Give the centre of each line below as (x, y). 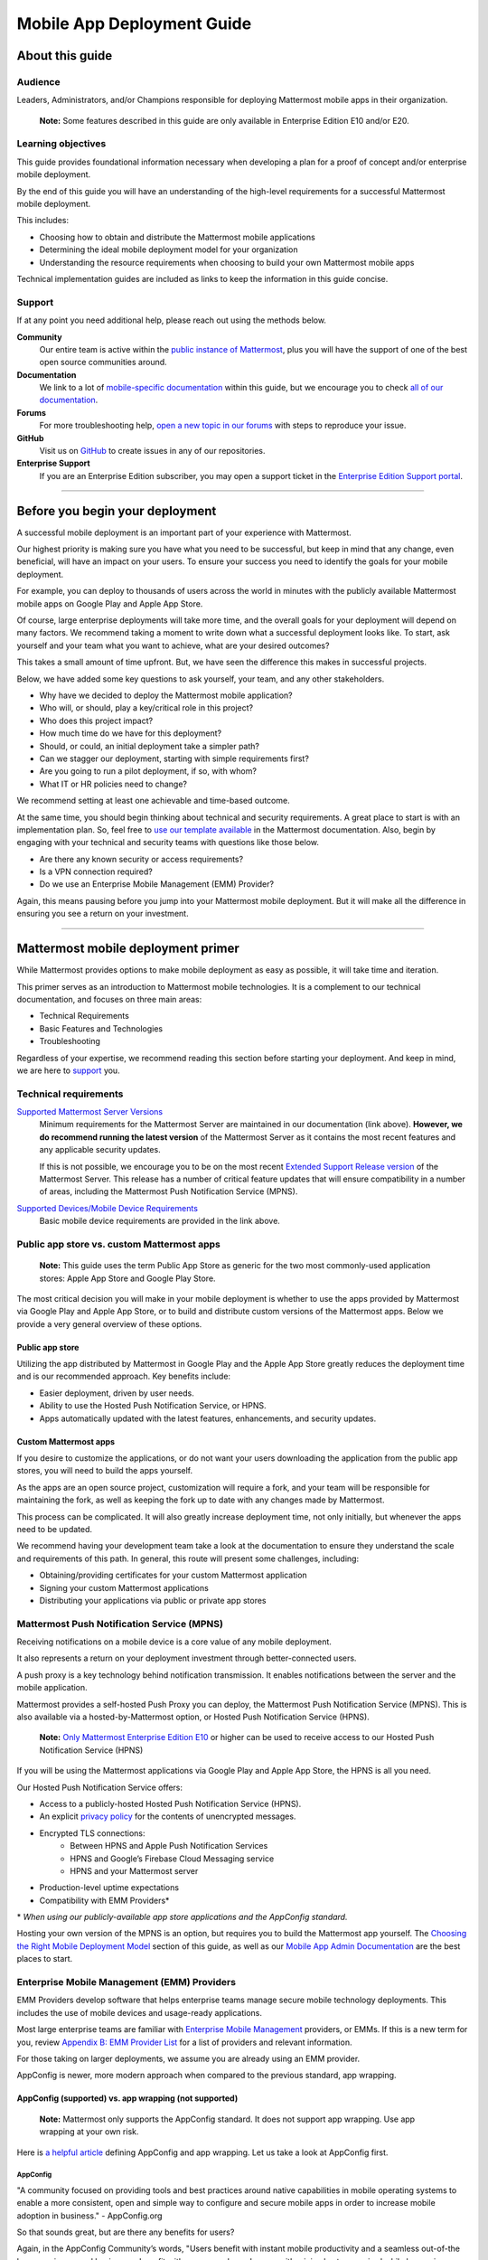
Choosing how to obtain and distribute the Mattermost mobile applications (177, 237)
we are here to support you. (69, 1070)
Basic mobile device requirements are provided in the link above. (160, 1221)
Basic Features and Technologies (101, 1028)
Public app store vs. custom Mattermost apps (119, 1244)
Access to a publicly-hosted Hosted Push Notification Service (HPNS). (170, 1803)
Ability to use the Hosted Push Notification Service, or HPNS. (153, 1406)
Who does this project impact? (96, 720)
